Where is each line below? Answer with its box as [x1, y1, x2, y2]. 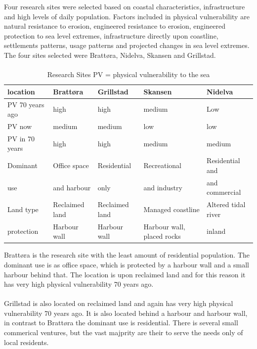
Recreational [143, 160, 181, 171]
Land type [7, 204, 39, 214]
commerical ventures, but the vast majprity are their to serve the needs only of [4, 327, 243, 338]
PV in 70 [7, 133, 35, 143]
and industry [143, 182, 182, 192]
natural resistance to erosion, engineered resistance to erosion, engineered [4, 21, 225, 31]
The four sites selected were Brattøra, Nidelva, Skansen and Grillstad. [4, 49, 216, 60]
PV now [7, 121, 32, 131]
